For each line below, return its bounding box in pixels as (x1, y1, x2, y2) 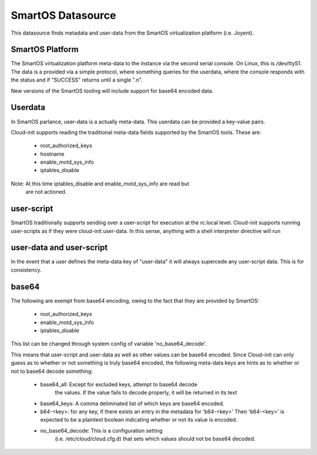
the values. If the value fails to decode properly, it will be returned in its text (55, 389, 237, 396)
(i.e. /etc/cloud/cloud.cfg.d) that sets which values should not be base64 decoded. (55, 435, 255, 443)
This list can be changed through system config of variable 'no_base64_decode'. (11, 341, 207, 348)
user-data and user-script (11, 242, 108, 252)
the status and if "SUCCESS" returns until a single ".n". (11, 76, 143, 83)
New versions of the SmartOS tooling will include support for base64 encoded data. (11, 87, 214, 94)
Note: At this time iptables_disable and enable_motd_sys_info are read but (11, 180, 190, 187)
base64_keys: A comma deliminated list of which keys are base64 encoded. (40, 400, 224, 407)
